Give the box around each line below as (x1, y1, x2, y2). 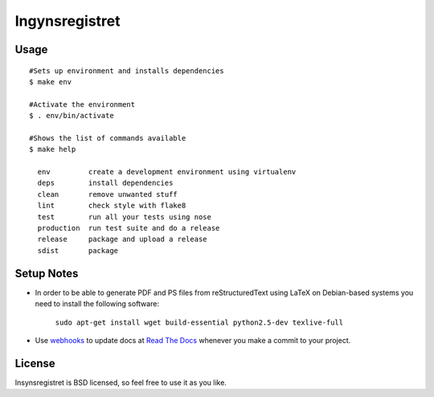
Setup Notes (14, 266, 79, 280)
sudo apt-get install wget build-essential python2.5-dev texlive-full (55, 317, 344, 327)
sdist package (37, 246, 119, 255)
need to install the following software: (35, 299, 160, 309)
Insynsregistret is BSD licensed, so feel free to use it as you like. (14, 378, 227, 387)
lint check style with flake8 (37, 201, 186, 211)
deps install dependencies (37, 178, 174, 188)
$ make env (29, 77, 72, 86)
